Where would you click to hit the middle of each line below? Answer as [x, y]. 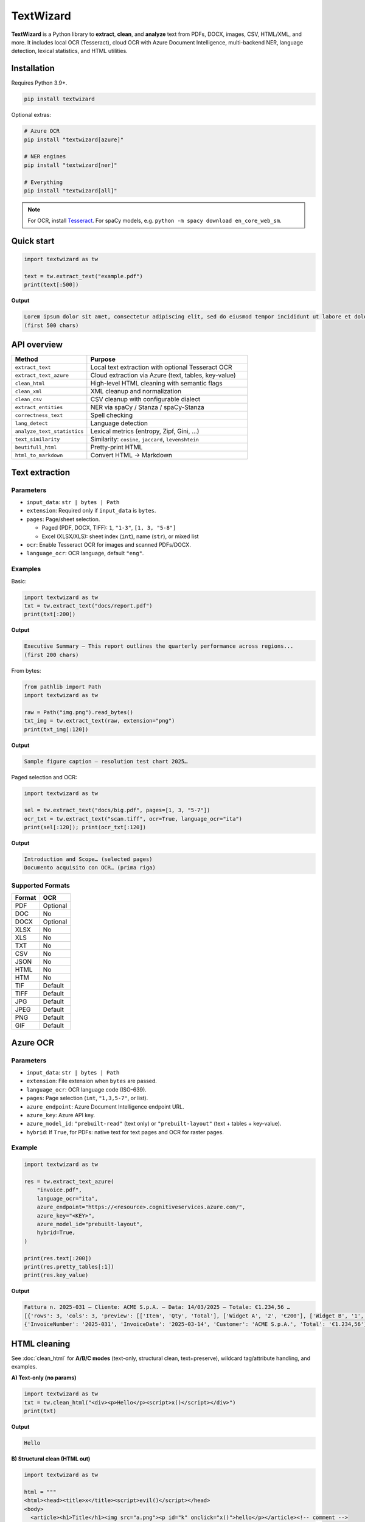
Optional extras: [31, 115]
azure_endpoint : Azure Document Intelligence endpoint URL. [106, 1106]
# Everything [43, 182]
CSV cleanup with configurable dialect [145, 399]
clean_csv [29, 399]
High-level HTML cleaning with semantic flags [156, 384]
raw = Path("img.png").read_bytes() [79, 712]
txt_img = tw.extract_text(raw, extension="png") [99, 721]
